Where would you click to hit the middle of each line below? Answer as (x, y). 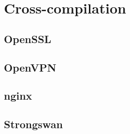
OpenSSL (28, 38)
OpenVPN (30, 67)
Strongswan (33, 124)
